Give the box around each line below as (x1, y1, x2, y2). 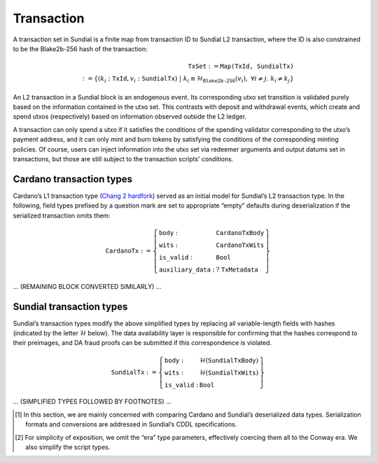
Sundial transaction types (13, 300, 128, 312)
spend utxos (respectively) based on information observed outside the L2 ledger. (13, 112, 247, 121)
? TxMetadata (216, 265, 259, 274)
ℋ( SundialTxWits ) (199, 368, 259, 377)
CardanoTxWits (216, 241, 265, 249)
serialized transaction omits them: (13, 211, 111, 220)
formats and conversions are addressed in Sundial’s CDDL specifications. (25, 420, 237, 429)
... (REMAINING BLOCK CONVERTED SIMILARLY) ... (13, 282, 162, 290)
